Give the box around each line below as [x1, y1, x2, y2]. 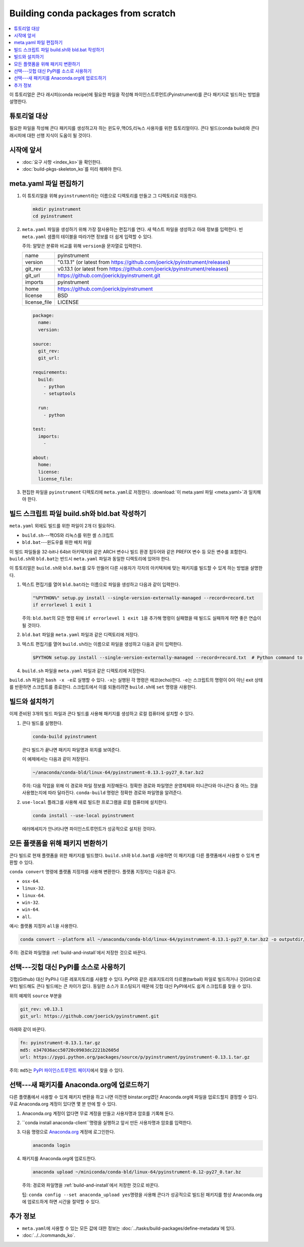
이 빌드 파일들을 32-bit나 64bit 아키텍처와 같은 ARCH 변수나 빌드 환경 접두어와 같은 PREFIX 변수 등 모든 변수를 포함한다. [9, 548, 248, 554]
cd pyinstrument [32, 213, 73, 219]
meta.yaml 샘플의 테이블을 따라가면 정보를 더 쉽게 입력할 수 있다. [22, 234, 153, 240]
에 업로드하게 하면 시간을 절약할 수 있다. [22, 1199, 101, 1205]
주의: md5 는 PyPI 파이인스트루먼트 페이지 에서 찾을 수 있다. [9, 1067, 124, 1073]
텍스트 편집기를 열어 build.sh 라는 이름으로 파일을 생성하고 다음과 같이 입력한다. [22, 641, 183, 647]
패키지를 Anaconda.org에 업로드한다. [22, 1156, 96, 1162]
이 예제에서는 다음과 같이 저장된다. [22, 756, 90, 762]
